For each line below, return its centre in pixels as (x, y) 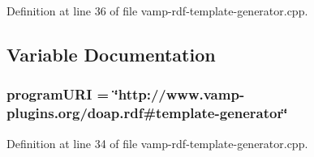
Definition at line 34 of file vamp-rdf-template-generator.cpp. (157, 143)
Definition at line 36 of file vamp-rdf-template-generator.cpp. (157, 11)
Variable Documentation (111, 54)
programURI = (58, 94)
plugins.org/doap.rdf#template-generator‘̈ (147, 113)
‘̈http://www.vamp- (179, 94)
